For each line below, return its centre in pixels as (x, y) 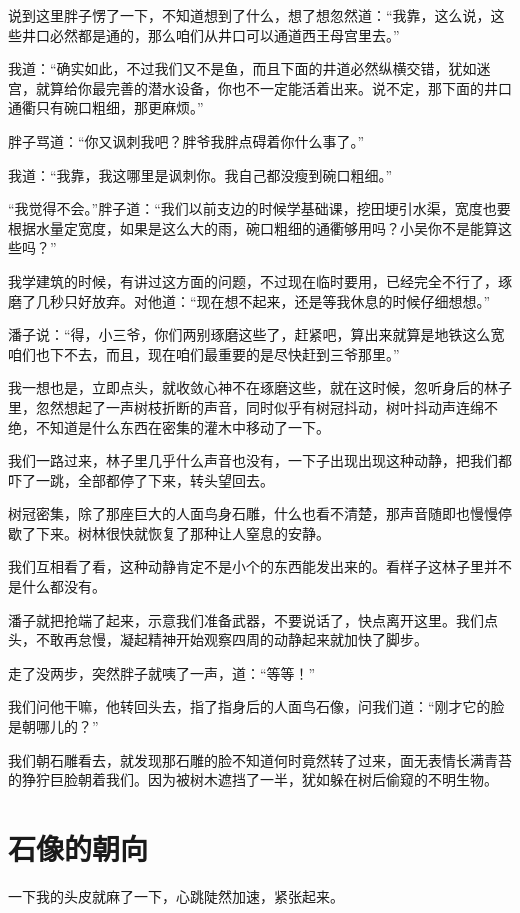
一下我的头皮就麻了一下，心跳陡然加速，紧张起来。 (176, 895)
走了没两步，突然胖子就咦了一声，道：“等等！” (162, 672)
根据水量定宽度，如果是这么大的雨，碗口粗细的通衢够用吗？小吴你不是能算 (253, 227)
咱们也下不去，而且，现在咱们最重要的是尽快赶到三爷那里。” (204, 353)
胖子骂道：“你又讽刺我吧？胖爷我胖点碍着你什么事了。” (186, 140)
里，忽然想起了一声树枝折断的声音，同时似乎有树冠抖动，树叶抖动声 (232, 406)
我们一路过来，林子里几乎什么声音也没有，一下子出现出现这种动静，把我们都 (260, 460)
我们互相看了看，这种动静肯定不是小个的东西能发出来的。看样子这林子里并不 (260, 566)
